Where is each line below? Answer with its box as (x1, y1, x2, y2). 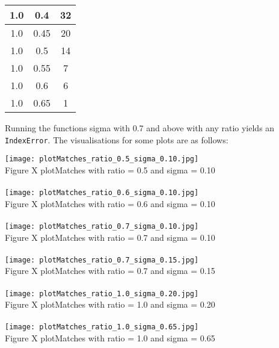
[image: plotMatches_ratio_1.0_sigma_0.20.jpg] (5, 289, 199, 298)
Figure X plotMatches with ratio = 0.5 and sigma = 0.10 (5, 163, 215, 176)
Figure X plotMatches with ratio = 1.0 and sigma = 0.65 (5, 332, 215, 344)
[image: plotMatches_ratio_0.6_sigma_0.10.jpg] (5, 188, 199, 197)
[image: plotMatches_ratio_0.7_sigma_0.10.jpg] (5, 222, 199, 231)
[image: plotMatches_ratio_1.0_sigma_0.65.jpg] (5, 323, 199, 332)
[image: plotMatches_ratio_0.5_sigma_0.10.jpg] (5, 155, 199, 164)
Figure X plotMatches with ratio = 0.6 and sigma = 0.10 (5, 197, 215, 210)
